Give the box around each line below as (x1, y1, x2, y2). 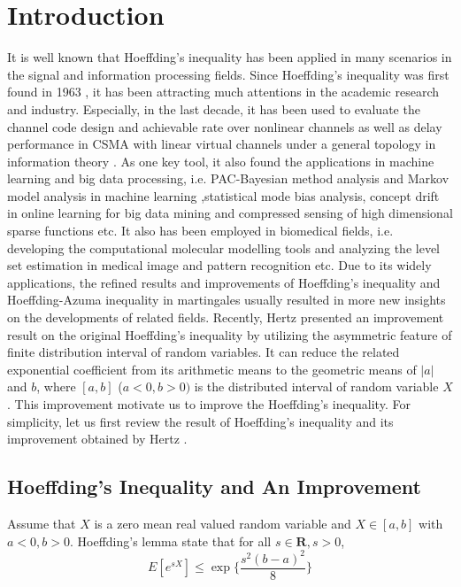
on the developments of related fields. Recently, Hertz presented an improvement (7, 308, 444, 327)
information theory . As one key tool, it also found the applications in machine (7, 151, 434, 170)
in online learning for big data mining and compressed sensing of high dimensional (7, 204, 453, 222)
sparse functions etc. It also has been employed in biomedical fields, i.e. (7, 221, 394, 240)
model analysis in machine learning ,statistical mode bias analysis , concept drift (7, 186, 440, 205)
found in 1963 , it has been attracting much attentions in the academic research (7, 82, 440, 101)
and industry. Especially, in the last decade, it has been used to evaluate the (7, 99, 420, 118)
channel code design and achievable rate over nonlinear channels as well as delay (7, 117, 442, 135)
